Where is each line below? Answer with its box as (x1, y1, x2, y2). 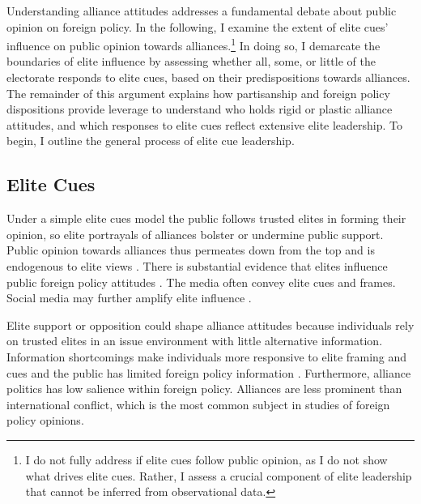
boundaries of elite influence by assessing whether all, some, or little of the (6, 53, 376, 70)
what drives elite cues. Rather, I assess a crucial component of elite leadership (25, 467, 412, 484)
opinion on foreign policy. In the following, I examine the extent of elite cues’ (6, 18, 389, 35)
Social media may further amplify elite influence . (6, 289, 252, 306)
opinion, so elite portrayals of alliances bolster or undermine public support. (6, 225, 384, 242)
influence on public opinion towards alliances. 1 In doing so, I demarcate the (6, 35, 381, 53)
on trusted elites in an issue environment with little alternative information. (6, 332, 383, 349)
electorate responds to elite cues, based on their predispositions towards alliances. (6, 69, 410, 86)
